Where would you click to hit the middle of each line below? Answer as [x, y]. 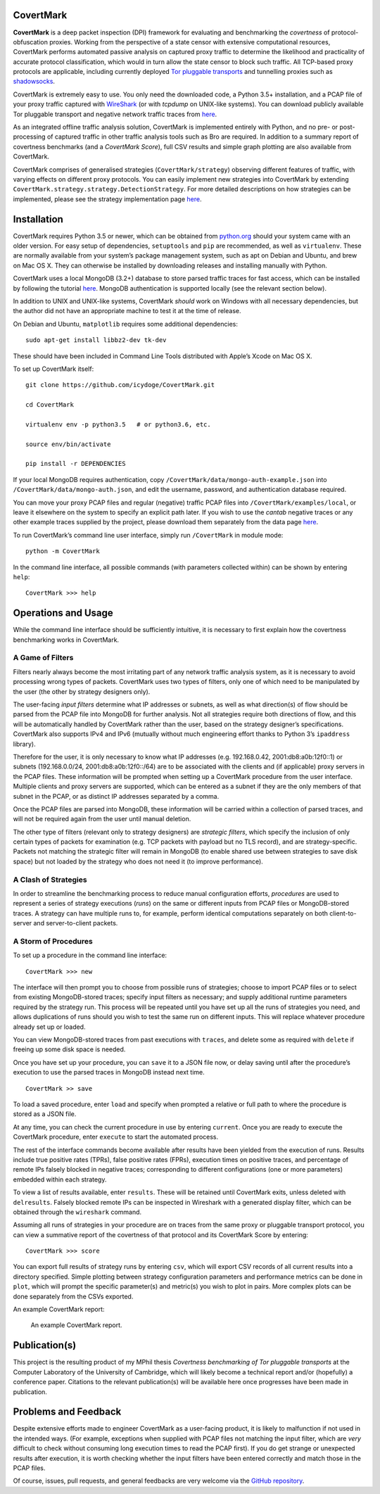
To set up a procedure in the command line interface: [90, 955]
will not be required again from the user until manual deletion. [102, 819]
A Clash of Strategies [50, 880]
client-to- [343, 913]
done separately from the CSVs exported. [73, 1296]
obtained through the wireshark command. [77, 1212]
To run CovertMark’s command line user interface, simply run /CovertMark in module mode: [148, 535]
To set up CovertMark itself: [53, 369]
